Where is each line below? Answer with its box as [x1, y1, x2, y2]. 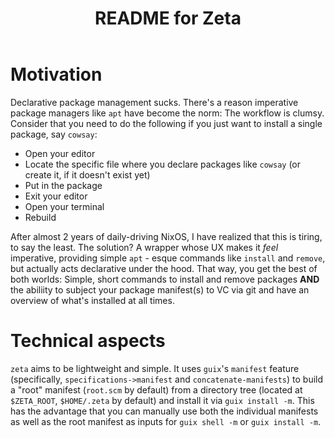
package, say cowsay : [10, 128, 98, 140]
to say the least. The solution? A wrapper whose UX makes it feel [10, 241, 279, 253]
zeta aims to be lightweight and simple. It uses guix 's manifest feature [10, 362, 300, 374]
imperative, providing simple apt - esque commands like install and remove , [10, 252, 326, 264]
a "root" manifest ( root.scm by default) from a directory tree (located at [10, 383, 303, 396]
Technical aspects [10, 330, 166, 352]
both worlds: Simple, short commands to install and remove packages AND [10, 273, 320, 285]
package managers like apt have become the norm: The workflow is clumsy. [10, 107, 325, 119]
